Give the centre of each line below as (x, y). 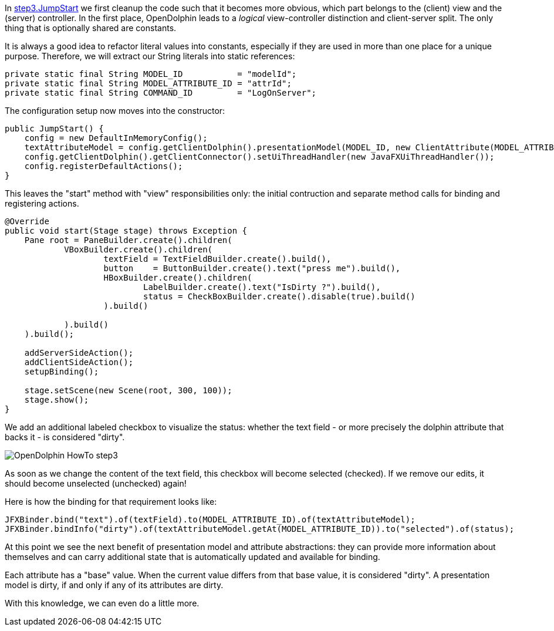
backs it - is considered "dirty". (65, 437)
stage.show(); (57, 400)
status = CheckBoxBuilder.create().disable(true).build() (279, 296)
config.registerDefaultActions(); (104, 166)
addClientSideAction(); (79, 362)
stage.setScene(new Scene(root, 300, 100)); (128, 390)
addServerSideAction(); (79, 353)
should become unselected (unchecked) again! (96, 483)
